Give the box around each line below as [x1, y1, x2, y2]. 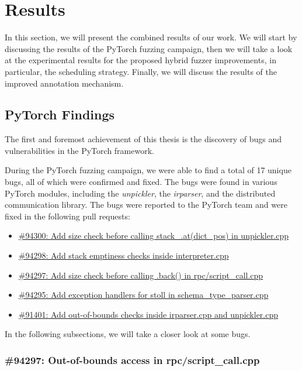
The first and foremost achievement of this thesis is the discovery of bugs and [5, 133, 282, 145]
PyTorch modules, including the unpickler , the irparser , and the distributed [5, 187, 276, 199]
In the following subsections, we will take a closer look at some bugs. [5, 328, 251, 340]
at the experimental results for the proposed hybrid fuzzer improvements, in [5, 54, 276, 66]
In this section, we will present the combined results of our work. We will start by [5, 31, 297, 43]
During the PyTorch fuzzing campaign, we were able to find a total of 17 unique [5, 164, 291, 176]
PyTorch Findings [5, 105, 115, 123]
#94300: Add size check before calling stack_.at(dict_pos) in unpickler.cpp [18, 229, 289, 242]
